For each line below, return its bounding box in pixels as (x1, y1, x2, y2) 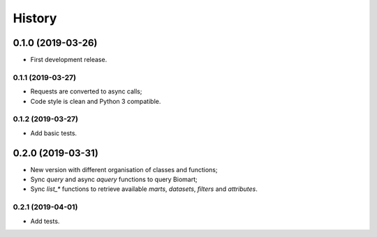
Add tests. (30, 217, 60, 225)
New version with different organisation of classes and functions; (30, 165, 218, 174)
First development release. (30, 56, 108, 64)
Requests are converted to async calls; (30, 87, 142, 95)
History (13, 10, 57, 26)
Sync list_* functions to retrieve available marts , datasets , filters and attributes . (30, 185, 258, 193)
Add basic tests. (30, 129, 77, 137)
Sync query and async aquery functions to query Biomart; (30, 175, 198, 184)
